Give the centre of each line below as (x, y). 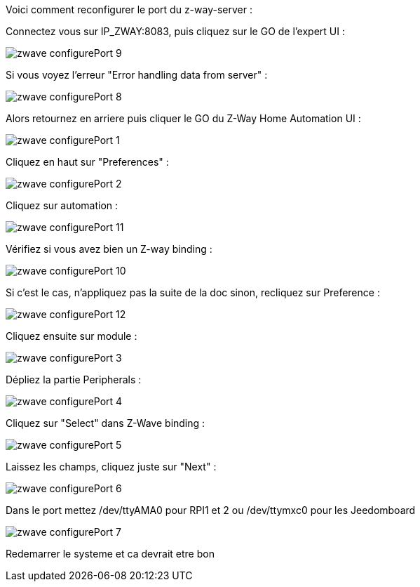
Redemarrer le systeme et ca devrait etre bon (110, 554)
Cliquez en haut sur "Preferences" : (87, 162)
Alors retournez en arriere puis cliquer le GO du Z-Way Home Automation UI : (183, 118)
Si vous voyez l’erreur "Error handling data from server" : (137, 75)
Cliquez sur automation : (62, 205)
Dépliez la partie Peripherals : (74, 380)
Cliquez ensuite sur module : (72, 336)
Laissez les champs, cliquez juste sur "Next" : (111, 467)
